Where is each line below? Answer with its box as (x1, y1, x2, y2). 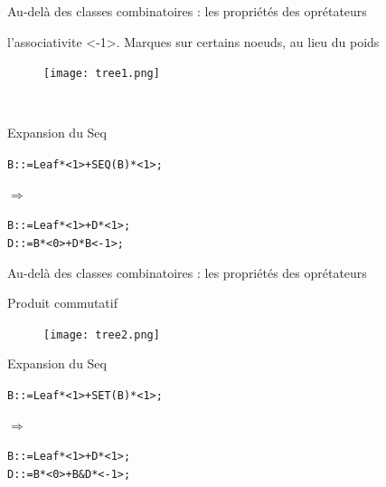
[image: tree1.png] (43, 67, 160, 81)
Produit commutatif (7, 293, 118, 312)
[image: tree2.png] (43, 328, 160, 341)
